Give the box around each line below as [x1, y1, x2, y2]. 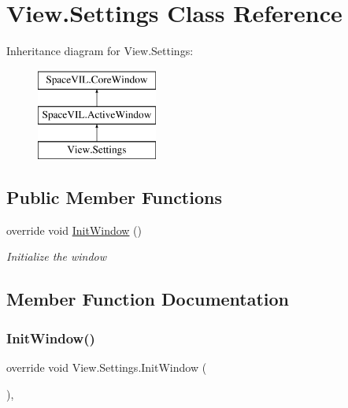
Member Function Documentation [6, 287, 290, 311]
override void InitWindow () [6, 221, 143, 238]
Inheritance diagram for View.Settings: [6, 43, 194, 59]
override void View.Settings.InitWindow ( [6, 359, 207, 376]
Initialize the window [6, 248, 107, 265]
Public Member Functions [6, 185, 222, 210]
